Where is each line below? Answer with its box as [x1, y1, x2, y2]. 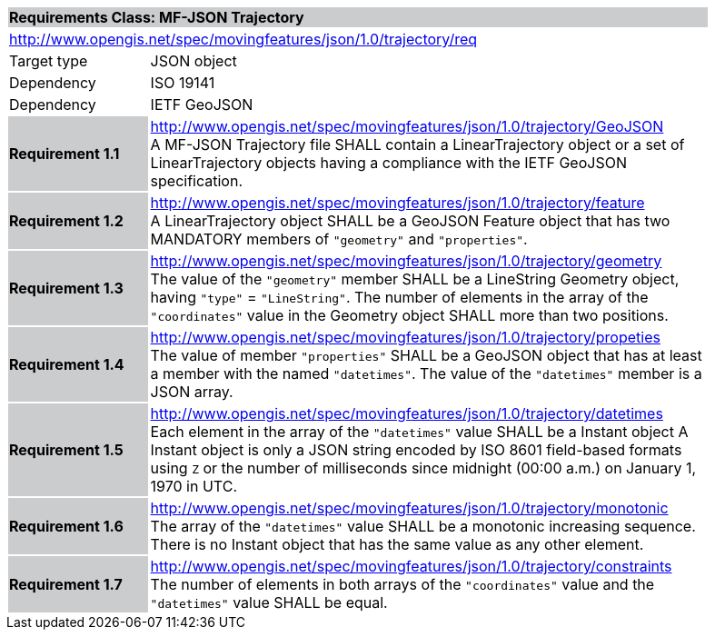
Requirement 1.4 [9, 355, 124, 373]
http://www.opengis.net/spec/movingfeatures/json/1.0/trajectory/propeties [150, 328, 660, 346]
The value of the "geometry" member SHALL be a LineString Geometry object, [150, 270, 680, 288]
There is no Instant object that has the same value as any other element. [150, 535, 644, 553]
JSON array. [150, 383, 233, 401]
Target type [9, 52, 88, 70]
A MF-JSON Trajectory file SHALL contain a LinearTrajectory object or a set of [150, 135, 685, 154]
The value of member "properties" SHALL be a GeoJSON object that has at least [150, 346, 702, 364]
